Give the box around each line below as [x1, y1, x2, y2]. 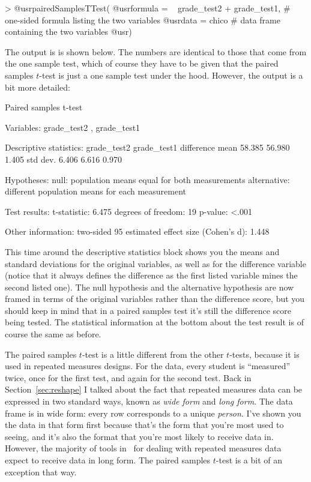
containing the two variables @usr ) [5, 25, 132, 38]
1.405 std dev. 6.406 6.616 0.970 [5, 152, 122, 165]
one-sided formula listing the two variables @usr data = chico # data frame [5, 13, 280, 26]
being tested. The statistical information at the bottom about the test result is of [5, 316, 304, 328]
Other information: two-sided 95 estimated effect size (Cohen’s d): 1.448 [5, 225, 270, 238]
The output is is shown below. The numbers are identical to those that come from [5, 45, 307, 58]
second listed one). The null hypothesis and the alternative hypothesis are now [5, 280, 294, 293]
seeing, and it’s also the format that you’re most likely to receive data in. [5, 430, 274, 442]
